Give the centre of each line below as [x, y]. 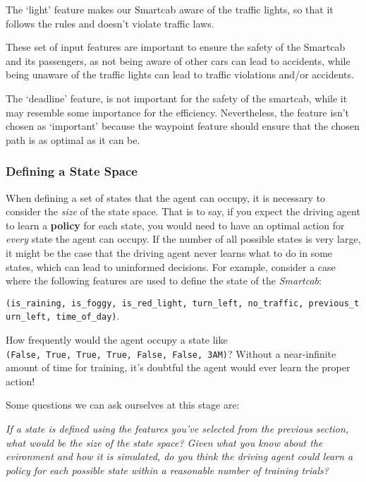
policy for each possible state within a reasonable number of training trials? [167, 470]
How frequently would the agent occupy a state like [117, 340]
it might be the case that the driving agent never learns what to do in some [169, 252]
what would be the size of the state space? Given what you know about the [164, 442]
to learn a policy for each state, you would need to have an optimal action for [175, 225]
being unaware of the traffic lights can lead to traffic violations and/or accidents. [180, 74]
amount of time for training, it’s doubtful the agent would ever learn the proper [178, 367]
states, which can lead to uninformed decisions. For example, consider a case [171, 266]
